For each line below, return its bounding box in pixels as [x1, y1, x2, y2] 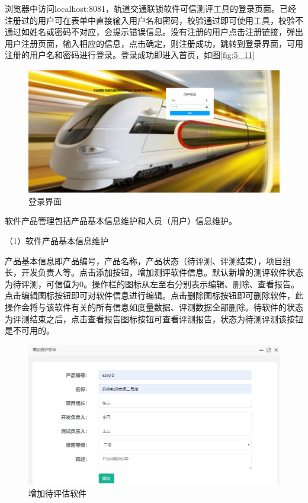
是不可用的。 [5, 324, 54, 337]
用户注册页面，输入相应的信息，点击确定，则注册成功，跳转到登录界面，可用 [5, 37, 303, 49]
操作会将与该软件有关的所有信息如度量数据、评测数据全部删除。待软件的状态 [5, 300, 303, 313]
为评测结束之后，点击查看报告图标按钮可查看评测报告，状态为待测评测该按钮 [5, 312, 303, 325]
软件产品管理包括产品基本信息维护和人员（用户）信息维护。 [5, 214, 237, 227]
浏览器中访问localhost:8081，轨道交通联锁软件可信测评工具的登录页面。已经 [5, 2, 297, 14]
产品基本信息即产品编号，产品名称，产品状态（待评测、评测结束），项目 [5, 254, 283, 267]
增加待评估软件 [28, 487, 86, 499]
